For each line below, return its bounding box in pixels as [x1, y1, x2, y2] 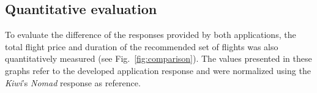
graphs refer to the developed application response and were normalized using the [5, 64, 311, 76]
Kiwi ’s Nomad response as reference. [5, 76, 141, 89]
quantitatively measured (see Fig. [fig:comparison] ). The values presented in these [5, 52, 312, 65]
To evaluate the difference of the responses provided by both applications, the [5, 28, 296, 41]
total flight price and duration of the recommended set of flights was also [5, 40, 278, 53]
